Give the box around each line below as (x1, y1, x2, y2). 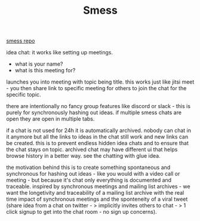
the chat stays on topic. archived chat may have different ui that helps (6, 146, 178, 153)
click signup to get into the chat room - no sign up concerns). (6, 208, 157, 216)
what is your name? (14, 60, 63, 67)
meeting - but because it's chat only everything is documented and (6, 177, 172, 184)
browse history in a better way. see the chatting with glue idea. (6, 152, 161, 159)
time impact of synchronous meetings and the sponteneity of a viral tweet (6, 195, 188, 203)
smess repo (6, 37, 35, 45)
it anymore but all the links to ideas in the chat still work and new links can (6, 133, 189, 140)
